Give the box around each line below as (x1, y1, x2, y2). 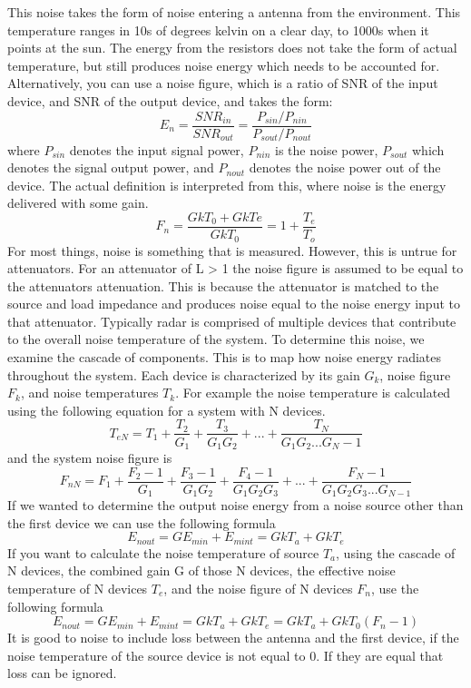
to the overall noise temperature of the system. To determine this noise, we (7, 329, 425, 349)
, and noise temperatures (20, 383, 159, 402)
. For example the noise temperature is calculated (175, 383, 451, 402)
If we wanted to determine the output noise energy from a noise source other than (7, 496, 464, 515)
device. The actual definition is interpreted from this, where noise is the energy (7, 175, 446, 194)
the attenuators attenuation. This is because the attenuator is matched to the (7, 276, 439, 295)
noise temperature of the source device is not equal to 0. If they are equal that (7, 645, 444, 664)
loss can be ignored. (7, 663, 117, 683)
